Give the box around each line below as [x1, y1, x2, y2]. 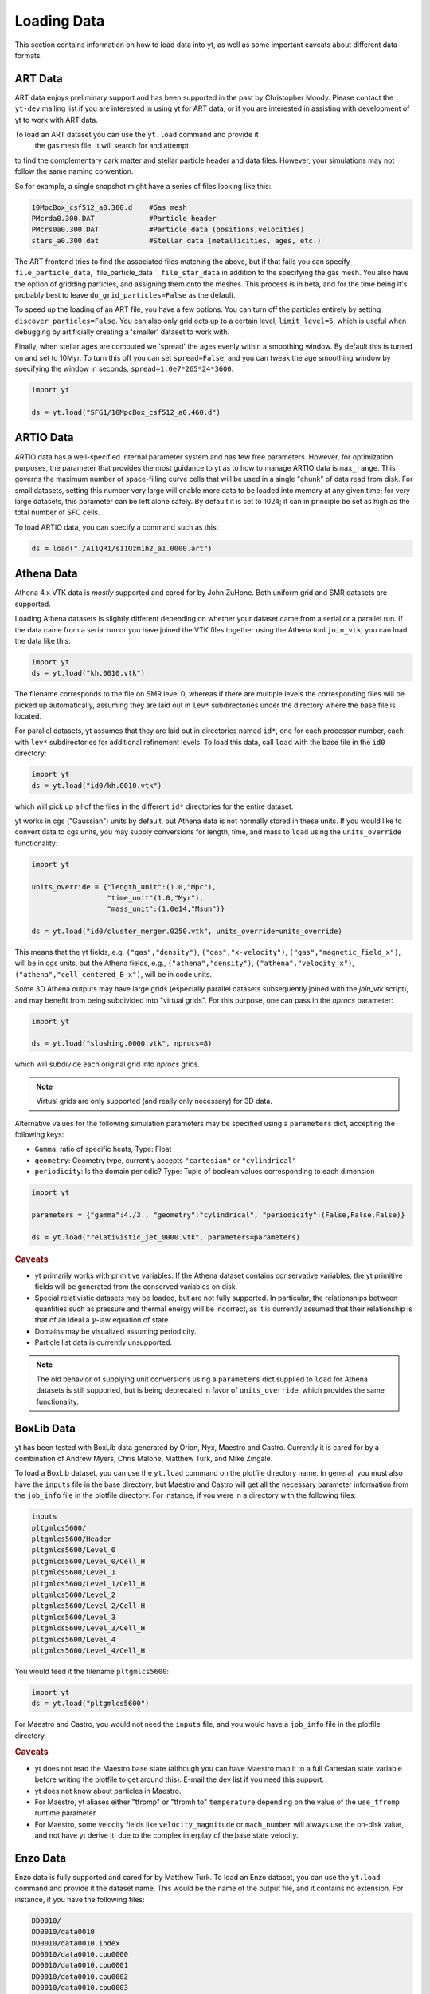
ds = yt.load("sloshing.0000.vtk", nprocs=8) [31, 1039, 213, 1048]
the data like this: [14, 636, 71, 645]
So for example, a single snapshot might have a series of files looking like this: [14, 181, 272, 191]
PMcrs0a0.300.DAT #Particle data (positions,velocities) [31, 225, 305, 234]
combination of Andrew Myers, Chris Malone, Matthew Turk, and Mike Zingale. [14, 1454, 273, 1464]
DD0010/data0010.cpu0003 [31, 1983, 129, 1992]
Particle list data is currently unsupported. [34, 1338, 173, 1347]
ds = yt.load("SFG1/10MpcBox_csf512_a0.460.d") [31, 408, 221, 416]
